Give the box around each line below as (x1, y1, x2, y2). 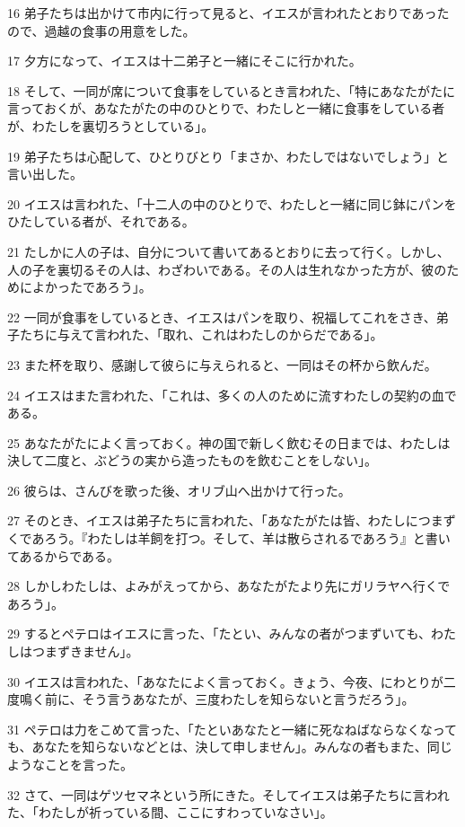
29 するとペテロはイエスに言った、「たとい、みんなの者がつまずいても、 (7, 624, 431, 643)
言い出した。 (7, 164, 83, 183)
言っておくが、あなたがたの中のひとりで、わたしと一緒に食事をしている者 (7, 99, 445, 118)
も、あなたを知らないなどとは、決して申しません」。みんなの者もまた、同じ (7, 737, 452, 756)
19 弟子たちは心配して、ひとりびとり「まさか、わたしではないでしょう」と (7, 146, 449, 165)
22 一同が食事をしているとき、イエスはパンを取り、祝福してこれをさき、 (7, 307, 436, 326)
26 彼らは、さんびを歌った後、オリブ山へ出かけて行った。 (7, 480, 351, 499)
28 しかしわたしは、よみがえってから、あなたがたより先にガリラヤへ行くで (7, 576, 451, 595)
